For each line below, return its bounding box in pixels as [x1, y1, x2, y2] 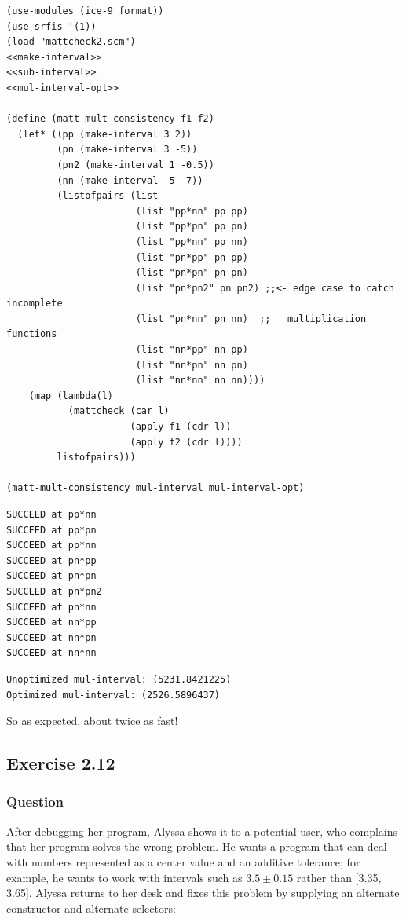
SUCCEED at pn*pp [6, 555, 97, 566]
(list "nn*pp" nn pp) [135, 344, 248, 356]
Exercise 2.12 [6, 751, 115, 775]
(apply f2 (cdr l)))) [130, 436, 243, 448]
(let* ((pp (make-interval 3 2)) [17, 128, 192, 140]
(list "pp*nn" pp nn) [135, 236, 248, 247]
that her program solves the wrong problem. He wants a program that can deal [6, 838, 387, 855]
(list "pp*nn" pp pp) [135, 205, 248, 217]
